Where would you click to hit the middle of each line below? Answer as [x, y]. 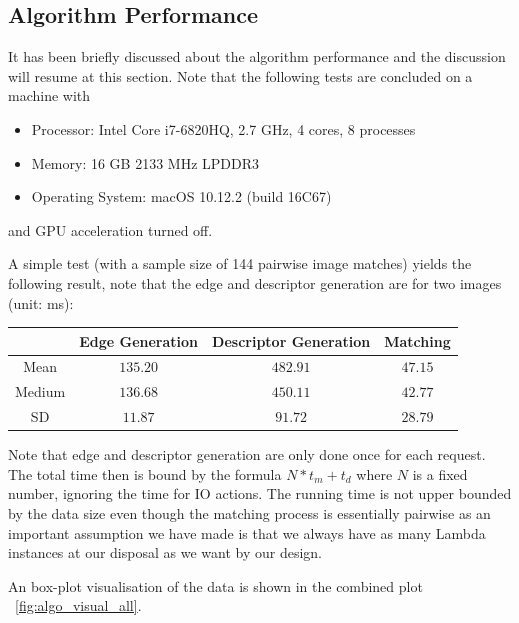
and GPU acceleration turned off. [110, 229]
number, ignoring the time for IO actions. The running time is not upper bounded [260, 493]
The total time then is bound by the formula [145, 473]
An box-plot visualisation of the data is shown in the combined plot [215, 585]
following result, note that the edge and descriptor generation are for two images [255, 282]
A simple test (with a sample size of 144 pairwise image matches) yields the [240, 263]
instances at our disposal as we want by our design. [165, 552]
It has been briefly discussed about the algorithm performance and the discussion [257, 56]
